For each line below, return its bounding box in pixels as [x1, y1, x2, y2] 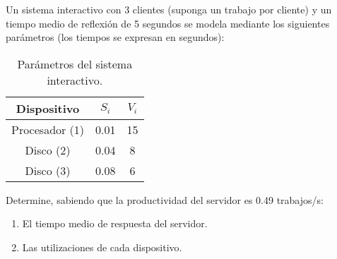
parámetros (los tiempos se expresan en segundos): [6, 30, 225, 44]
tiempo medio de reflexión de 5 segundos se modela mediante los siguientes [6, 16, 330, 30]
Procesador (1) [11, 121, 85, 138]
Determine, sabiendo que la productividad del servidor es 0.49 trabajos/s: [6, 192, 324, 207]
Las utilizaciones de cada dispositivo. [22, 239, 182, 254]
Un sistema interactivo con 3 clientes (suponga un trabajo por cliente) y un [6, 2, 332, 16]
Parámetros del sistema [17, 55, 133, 72]
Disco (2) [25, 141, 71, 158]
